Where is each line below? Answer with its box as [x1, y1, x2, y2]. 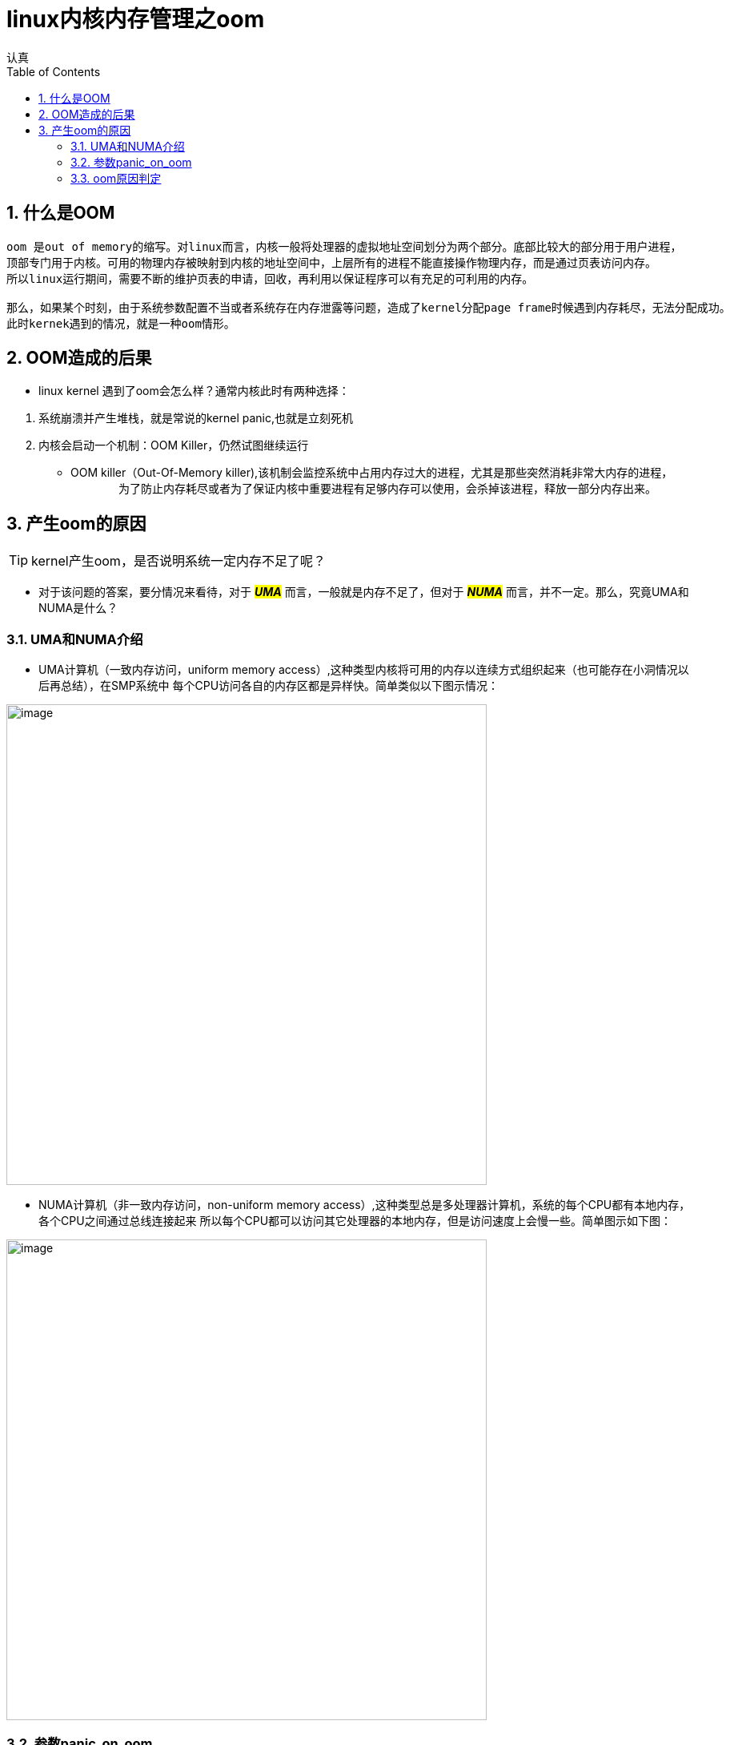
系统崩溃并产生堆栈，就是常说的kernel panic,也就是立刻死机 [38, 411, 354, 425]
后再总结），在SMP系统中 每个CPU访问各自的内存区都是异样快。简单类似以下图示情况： [38, 679, 499, 693]
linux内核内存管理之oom [6, 6, 265, 33]
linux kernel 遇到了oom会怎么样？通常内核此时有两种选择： [38, 384, 350, 398]
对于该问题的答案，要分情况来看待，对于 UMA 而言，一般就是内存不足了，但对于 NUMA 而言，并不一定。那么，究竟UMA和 [38, 585, 689, 599]
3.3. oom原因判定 [70, 171, 162, 185]
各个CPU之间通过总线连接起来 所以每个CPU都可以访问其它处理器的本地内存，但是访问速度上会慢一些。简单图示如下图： [38, 1214, 672, 1228]
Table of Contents [6, 64, 101, 79]
